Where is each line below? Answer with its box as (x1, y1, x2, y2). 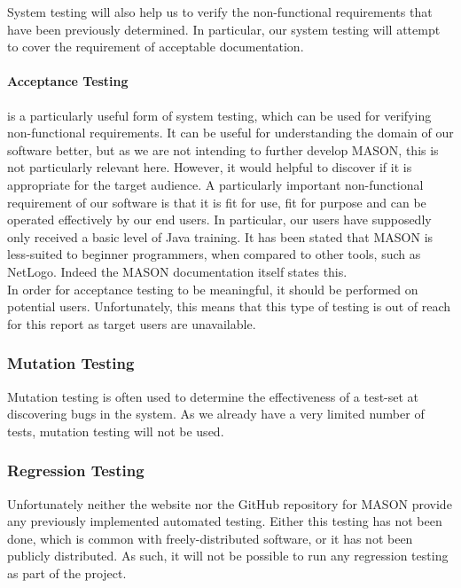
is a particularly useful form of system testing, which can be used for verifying (7, 106, 432, 124)
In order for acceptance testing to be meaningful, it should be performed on (7, 279, 418, 298)
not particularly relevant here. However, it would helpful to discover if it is (7, 158, 412, 176)
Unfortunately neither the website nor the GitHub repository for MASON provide (7, 494, 452, 513)
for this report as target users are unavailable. (7, 314, 256, 333)
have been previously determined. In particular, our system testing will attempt (7, 20, 441, 38)
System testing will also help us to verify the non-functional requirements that (7, 3, 433, 20)
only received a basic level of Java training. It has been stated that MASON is (7, 227, 434, 246)
